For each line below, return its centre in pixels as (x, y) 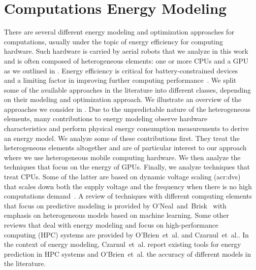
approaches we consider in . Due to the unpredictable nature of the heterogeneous (127, 109)
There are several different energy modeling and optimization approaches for (119, 32)
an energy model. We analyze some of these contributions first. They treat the (122, 138)
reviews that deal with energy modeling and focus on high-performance (111, 225)
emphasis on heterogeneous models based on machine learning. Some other (117, 215)
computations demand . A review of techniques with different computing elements (128, 196)
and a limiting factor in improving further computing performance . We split (120, 80)
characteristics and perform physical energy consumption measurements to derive (127, 128)
